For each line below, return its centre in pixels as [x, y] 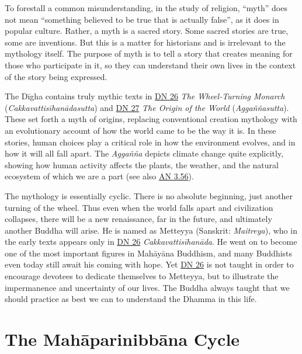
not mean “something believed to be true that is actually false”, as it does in [142, 19]
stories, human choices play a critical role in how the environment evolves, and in [150, 142]
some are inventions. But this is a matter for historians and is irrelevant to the [145, 42]
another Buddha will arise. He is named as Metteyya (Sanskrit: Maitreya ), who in [151, 230]
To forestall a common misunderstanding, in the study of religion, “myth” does [146, 8]
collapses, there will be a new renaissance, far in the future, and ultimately [138, 219]
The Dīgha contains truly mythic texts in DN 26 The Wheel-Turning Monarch [145, 96]
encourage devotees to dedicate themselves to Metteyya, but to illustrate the [142, 276]
